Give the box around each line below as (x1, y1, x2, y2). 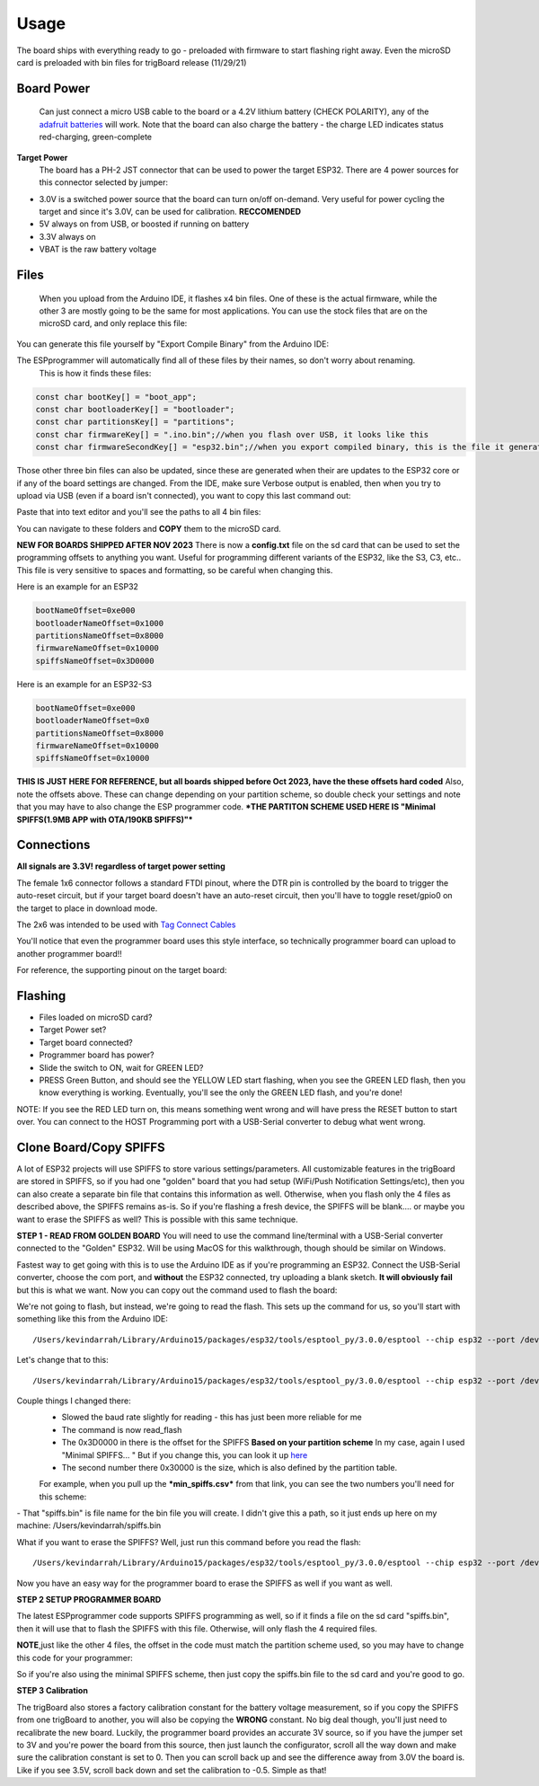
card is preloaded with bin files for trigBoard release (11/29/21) (16, 57, 247, 67)
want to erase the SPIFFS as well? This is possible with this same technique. (16, 1214, 298, 1225)
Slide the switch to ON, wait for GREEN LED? (39, 1062, 204, 1073)
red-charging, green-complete (39, 131, 153, 143)
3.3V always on (39, 231, 96, 242)
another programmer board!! (16, 948, 123, 959)
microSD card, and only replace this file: (39, 318, 188, 329)
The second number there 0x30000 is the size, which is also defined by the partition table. (61, 1462, 398, 1472)
